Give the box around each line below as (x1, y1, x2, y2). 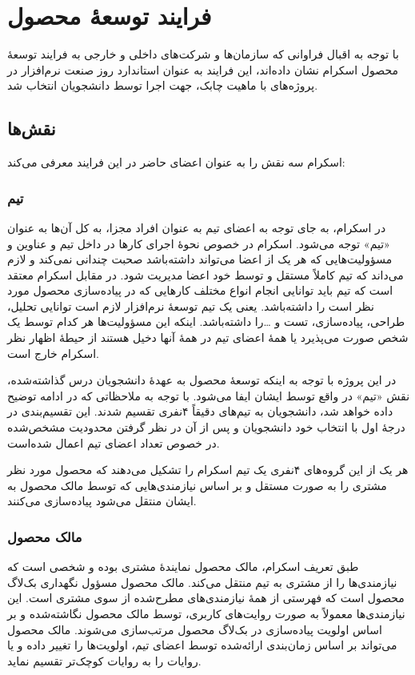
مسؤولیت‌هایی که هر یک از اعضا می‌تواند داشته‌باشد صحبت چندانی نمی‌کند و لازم (7, 251, 393, 267)
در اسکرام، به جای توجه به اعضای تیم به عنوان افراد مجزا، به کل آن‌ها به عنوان (7, 219, 386, 235)
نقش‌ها (7, 116, 56, 141)
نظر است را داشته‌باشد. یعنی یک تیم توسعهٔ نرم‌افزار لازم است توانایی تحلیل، (7, 297, 374, 314)
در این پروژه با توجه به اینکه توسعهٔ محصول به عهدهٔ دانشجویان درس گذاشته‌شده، (7, 372, 397, 388)
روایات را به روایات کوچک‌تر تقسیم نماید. (7, 652, 202, 669)
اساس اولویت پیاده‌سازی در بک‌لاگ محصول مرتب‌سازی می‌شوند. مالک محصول (7, 621, 382, 637)
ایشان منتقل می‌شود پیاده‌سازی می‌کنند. (7, 492, 197, 509)
